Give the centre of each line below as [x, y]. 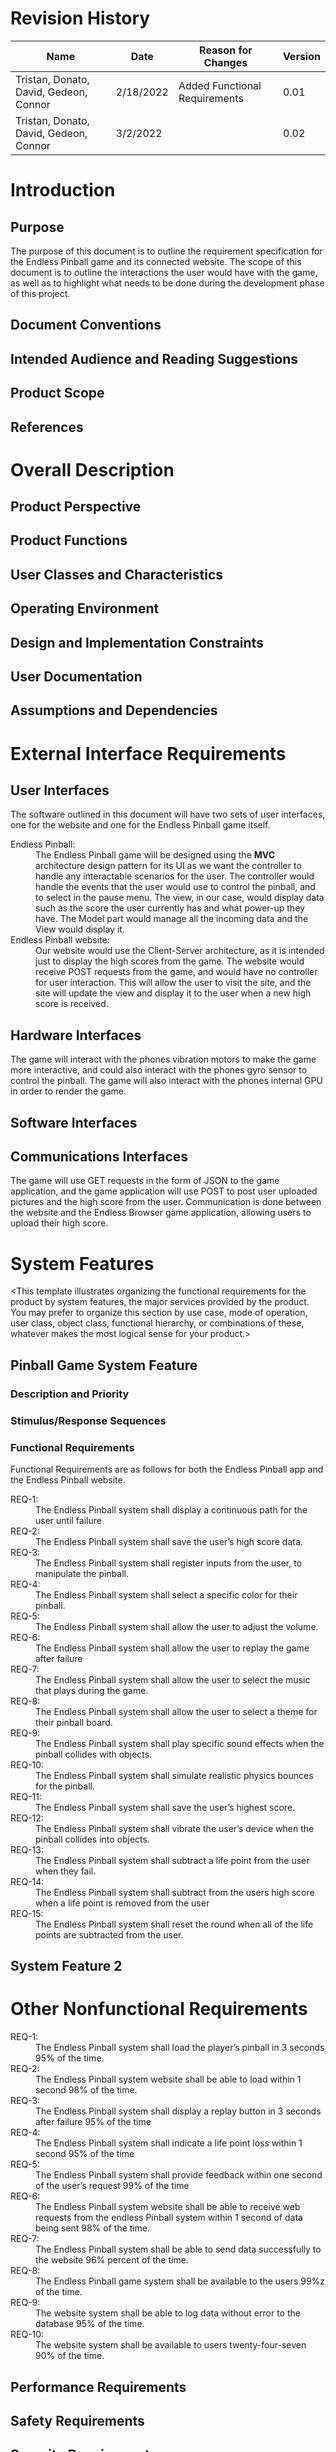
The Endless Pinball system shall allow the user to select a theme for [176, 1711]
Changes [225, 62]
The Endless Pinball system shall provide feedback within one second [179, 2175]
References [47, 427]
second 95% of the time [85, 2154]
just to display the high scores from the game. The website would [170, 961]
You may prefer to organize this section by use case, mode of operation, [159, 1313]
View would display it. [80, 929]
